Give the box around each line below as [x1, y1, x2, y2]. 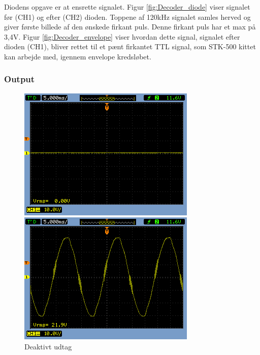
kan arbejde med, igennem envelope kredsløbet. [4, 51, 151, 61]
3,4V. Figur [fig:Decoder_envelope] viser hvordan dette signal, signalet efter [4, 31, 240, 42]
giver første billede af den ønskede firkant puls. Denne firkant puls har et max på [4, 21, 256, 32]
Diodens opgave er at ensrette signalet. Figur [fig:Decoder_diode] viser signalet [4, 2, 250, 12]
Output [4, 73, 35, 85]
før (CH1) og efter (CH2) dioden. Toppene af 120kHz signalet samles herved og [4, 11, 251, 22]
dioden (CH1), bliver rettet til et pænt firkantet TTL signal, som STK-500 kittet [4, 41, 256, 52]
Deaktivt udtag [24, 341, 72, 351]
